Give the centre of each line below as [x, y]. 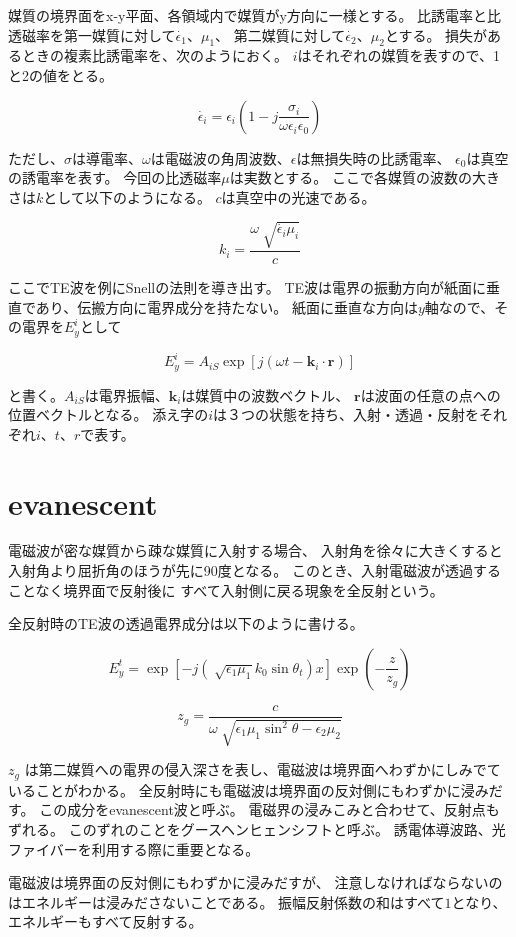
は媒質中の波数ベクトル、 [265, 394]
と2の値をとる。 [60, 74]
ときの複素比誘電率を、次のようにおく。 [154, 55]
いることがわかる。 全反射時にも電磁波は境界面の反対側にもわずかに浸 [241, 789]
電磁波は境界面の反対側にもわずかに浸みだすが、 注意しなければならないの [255, 882]
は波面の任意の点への [430, 394]
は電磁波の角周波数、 [220, 157]
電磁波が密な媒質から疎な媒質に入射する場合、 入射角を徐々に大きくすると [255, 550]
